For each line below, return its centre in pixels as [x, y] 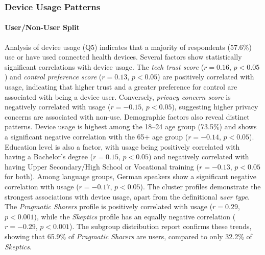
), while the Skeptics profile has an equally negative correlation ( [135, 216]
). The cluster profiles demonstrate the [200, 186]
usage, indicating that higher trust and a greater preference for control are [121, 87]
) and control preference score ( [53, 77]
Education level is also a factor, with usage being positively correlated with [122, 146]
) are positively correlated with [206, 77]
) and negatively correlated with [199, 157]
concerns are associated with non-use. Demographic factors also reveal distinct [127, 116]
